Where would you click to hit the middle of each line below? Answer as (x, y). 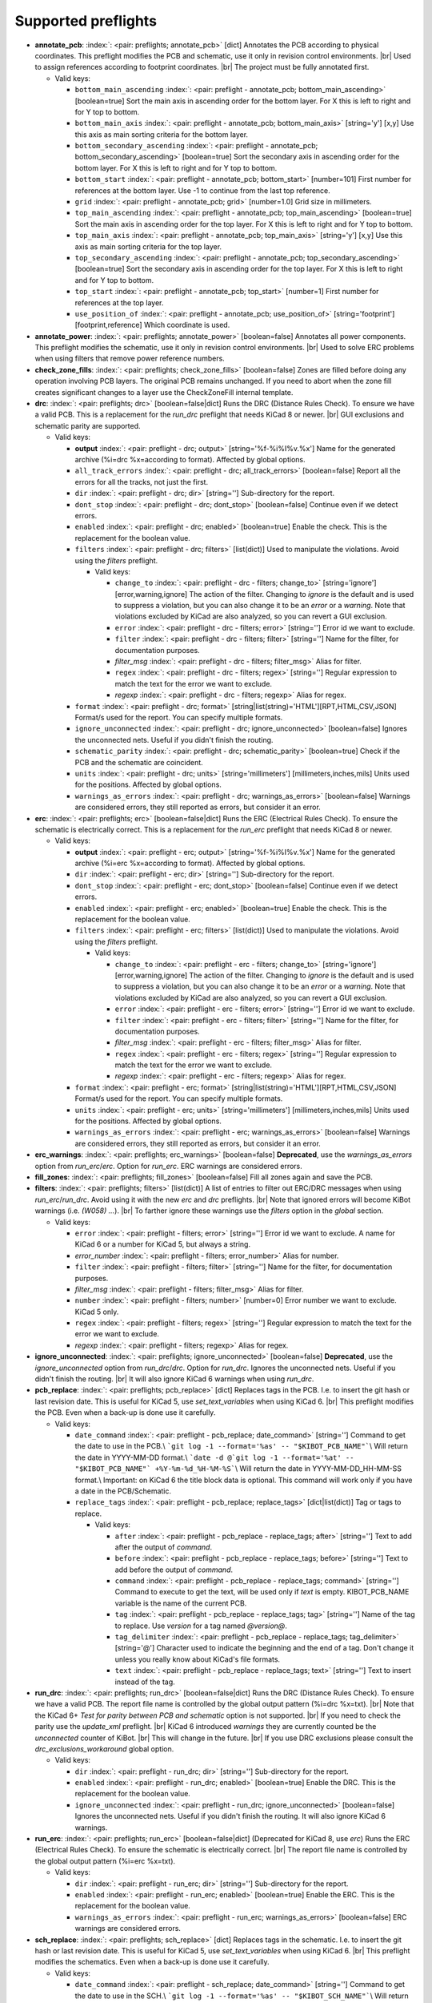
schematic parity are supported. (88, 425)
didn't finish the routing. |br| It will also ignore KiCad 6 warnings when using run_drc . (174, 1379)
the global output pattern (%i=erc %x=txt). (105, 1861)
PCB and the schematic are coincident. (139, 762)
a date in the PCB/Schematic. (123, 1491)
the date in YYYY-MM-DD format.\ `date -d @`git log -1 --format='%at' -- (214, 1457)
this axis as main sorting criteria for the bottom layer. (161, 134)
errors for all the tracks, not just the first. (141, 482)
